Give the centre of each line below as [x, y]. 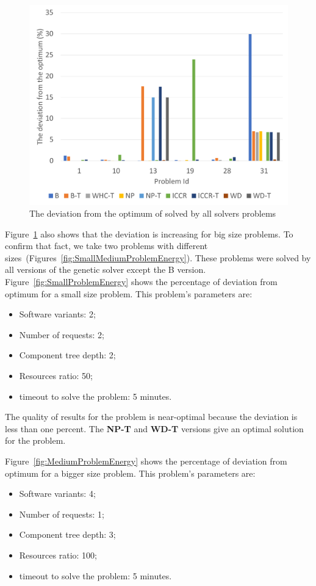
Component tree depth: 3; [67, 534]
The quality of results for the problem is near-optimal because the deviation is [151, 417]
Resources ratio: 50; [56, 376]
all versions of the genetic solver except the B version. [106, 269]
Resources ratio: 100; [58, 555]
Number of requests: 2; [62, 334]
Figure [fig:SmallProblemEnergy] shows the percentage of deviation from [141, 282]
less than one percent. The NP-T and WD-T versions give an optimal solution [154, 428]
